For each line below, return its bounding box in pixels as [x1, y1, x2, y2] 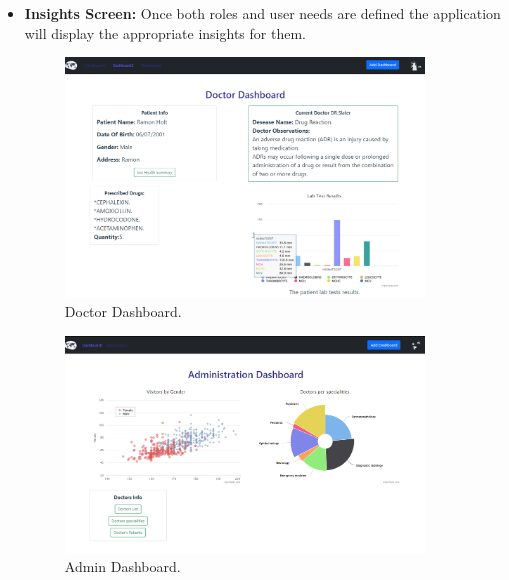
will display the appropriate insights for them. [24, 22, 306, 43]
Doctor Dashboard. [64, 301, 182, 321]
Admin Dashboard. [64, 556, 181, 577]
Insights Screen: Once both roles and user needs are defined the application [24, 3, 501, 23]
